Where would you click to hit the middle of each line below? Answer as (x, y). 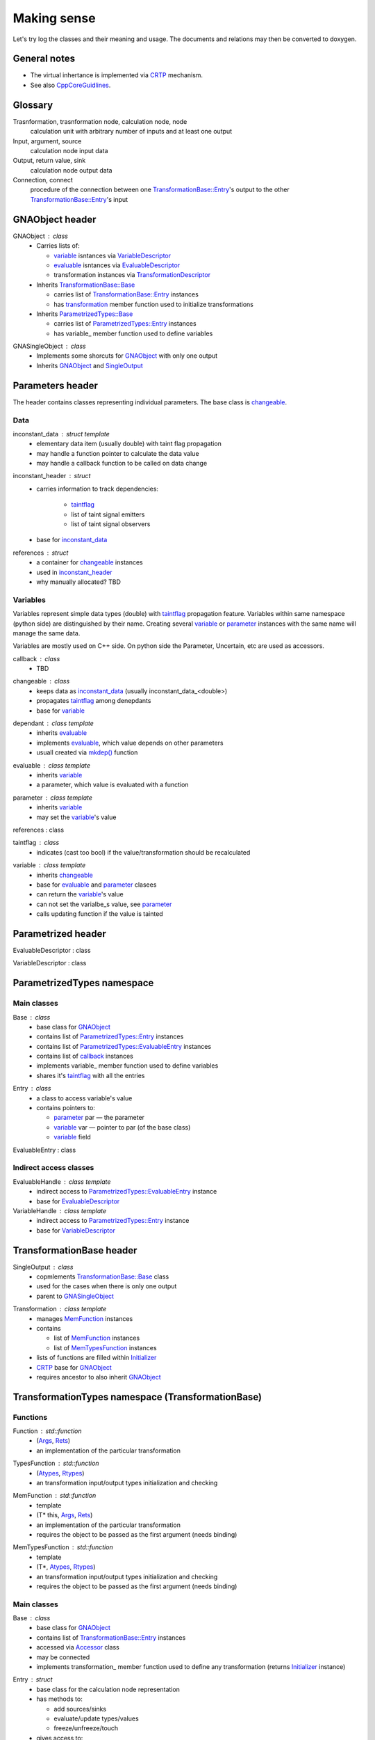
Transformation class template (60, 1309)
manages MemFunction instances (85, 1318)
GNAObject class (41, 236)
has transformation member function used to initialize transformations (153, 304)
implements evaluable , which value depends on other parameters (130, 743)
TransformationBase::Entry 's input (79, 199)
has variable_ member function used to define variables (133, 333)
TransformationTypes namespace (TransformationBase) (137, 1397)
